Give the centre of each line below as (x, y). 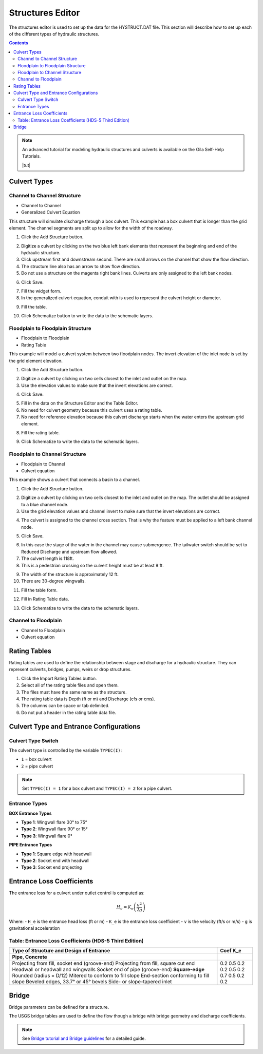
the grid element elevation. (36, 361)
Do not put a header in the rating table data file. (69, 712)
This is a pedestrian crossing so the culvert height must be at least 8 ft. (93, 565)
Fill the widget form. (41, 291)
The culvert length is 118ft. (47, 558)
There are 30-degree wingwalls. (54, 581)
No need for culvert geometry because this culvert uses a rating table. (92, 410)
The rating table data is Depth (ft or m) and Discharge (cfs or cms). (88, 699)
